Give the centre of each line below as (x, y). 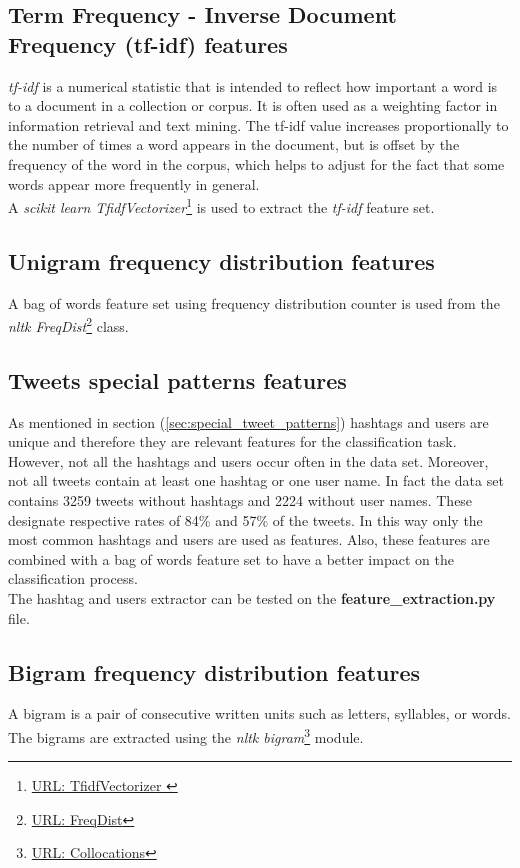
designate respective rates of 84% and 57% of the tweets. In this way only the (245, 519)
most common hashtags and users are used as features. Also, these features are (249, 539)
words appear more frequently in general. (134, 183)
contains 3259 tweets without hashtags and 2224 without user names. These (240, 500)
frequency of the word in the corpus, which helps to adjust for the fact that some (256, 163)
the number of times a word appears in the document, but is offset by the (234, 144)
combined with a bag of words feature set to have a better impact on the (231, 558)
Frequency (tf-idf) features (148, 43)
